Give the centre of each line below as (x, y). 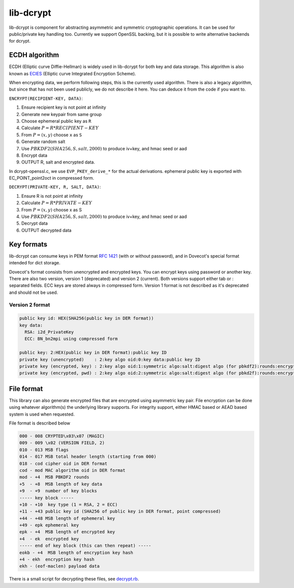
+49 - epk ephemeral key (49, 525)
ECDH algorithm (34, 55)
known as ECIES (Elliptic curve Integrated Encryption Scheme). (73, 73)
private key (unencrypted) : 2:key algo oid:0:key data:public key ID (110, 359)
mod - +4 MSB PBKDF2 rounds (54, 477)
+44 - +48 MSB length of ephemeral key (67, 518)
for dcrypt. (20, 41)
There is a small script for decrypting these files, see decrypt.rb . (74, 579)
